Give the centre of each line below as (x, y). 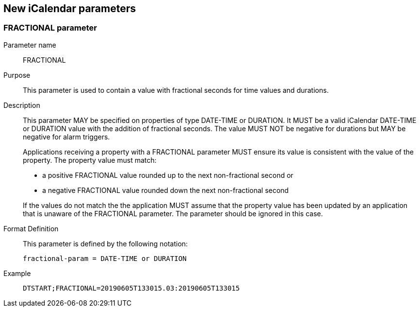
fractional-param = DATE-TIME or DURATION (105, 258)
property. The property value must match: (90, 160)
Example (17, 273)
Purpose (17, 75)
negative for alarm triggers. (67, 137)
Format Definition (31, 228)
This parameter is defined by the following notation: (105, 243)
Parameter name (30, 45)
